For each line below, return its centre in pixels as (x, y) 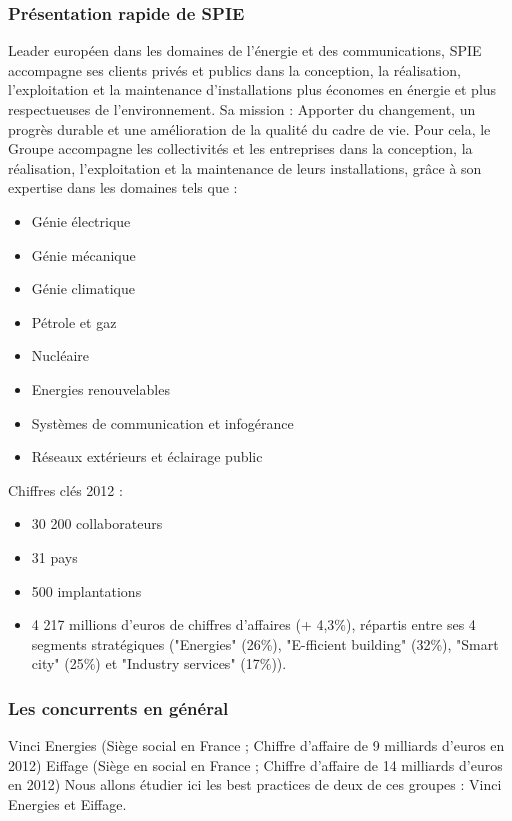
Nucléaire (60, 355)
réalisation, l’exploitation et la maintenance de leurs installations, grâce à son (245, 167)
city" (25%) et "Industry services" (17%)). (159, 663)
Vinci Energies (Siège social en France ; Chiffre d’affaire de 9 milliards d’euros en (256, 745)
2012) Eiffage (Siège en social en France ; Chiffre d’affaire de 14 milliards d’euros (255, 764)
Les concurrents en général (118, 707)
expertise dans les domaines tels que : (123, 187)
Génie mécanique (83, 254)
